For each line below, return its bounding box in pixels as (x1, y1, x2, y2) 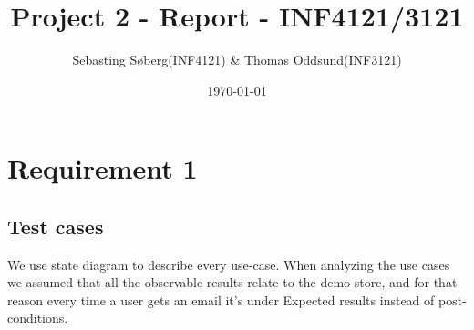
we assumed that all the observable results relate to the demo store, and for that (7, 273, 458, 292)
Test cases (7, 211, 104, 240)
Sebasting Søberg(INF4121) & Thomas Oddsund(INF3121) (72, 50, 402, 69)
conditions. (7, 308, 68, 327)
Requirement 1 (7, 150, 198, 187)
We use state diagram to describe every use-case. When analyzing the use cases (7, 254, 450, 273)
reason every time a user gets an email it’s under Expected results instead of (7, 290, 435, 309)
